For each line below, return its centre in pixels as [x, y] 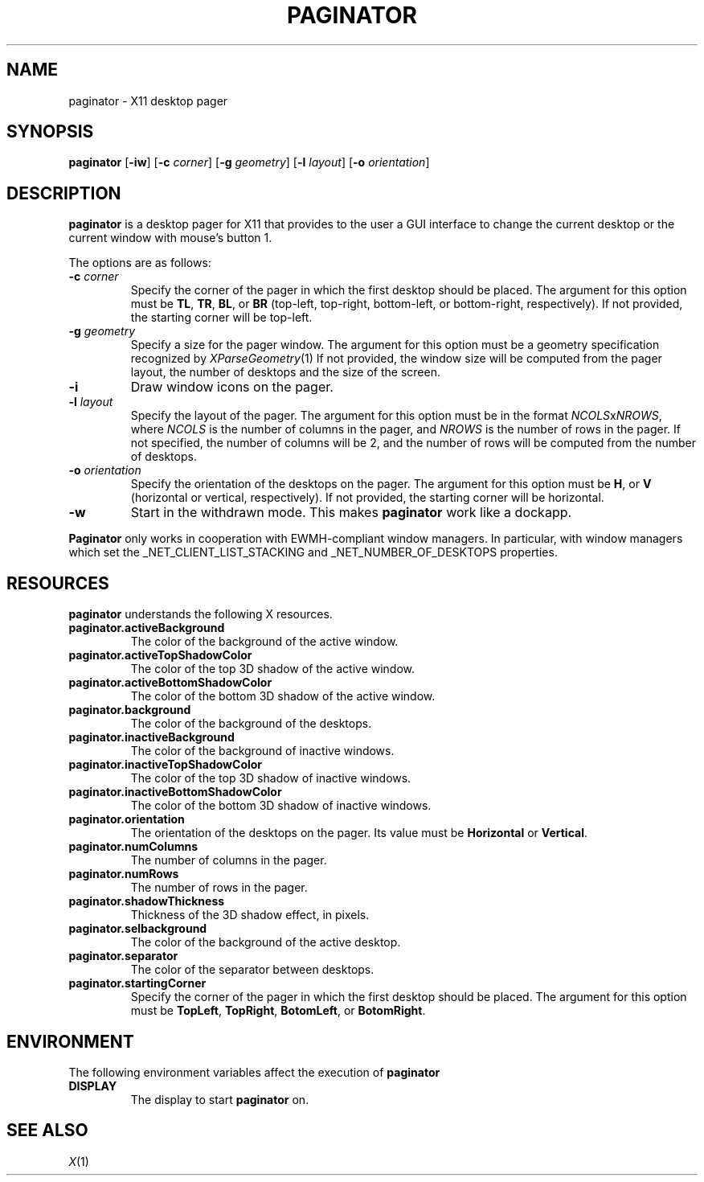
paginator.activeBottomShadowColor [170, 683]
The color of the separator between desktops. [252, 970]
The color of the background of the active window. [264, 642]
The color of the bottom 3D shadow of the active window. [283, 696]
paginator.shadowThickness [147, 901]
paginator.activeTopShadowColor [160, 655]
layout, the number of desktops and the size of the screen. [285, 372]
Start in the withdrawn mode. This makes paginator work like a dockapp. [351, 513]
